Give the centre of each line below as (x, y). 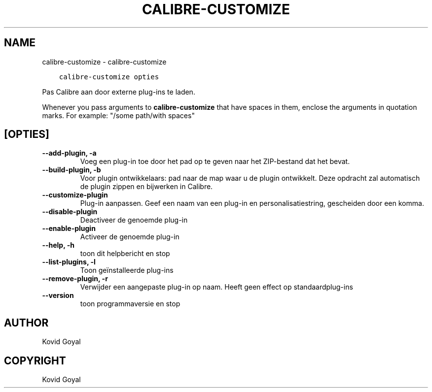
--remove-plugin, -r (75, 279)
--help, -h (58, 245)
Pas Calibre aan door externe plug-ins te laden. (119, 92)
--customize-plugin (75, 195)
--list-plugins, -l (69, 262)
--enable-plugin (69, 229)
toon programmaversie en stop (130, 304)
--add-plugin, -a (69, 153)
